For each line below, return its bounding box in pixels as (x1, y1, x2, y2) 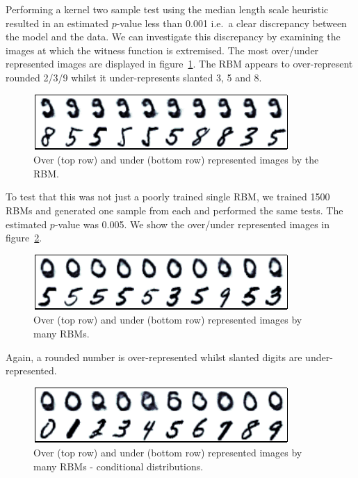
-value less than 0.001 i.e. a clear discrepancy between (116, 15, 347, 30)
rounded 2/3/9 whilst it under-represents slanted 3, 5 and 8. (6, 70, 262, 84)
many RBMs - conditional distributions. (33, 459, 204, 473)
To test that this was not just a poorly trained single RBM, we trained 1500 (6, 189, 330, 204)
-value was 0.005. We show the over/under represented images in (54, 216, 330, 231)
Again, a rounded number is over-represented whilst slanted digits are (6, 349, 302, 364)
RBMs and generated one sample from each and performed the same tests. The (6, 202, 343, 217)
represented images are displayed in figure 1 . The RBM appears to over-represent (6, 56, 353, 71)
